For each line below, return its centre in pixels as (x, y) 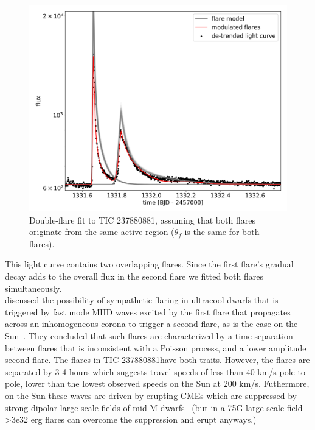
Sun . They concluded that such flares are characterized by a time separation (149, 336)
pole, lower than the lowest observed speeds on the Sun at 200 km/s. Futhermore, (157, 383)
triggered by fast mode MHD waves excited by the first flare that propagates (148, 312)
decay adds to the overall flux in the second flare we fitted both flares (134, 276)
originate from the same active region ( (102, 232)
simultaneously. (33, 288)
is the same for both (222, 232)
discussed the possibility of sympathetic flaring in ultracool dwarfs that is (142, 300)
